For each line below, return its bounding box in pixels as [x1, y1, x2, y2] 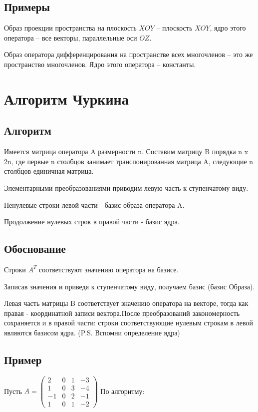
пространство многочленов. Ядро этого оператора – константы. [4, 59, 196, 69]
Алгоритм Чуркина [4, 88, 129, 109]
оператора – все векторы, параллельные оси [4, 32, 137, 43]
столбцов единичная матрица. [4, 166, 94, 176]
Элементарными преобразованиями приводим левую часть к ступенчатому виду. [4, 182, 249, 193]
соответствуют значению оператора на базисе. [39, 264, 179, 274]
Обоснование [4, 241, 66, 256]
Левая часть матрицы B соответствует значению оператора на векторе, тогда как [4, 298, 249, 308]
